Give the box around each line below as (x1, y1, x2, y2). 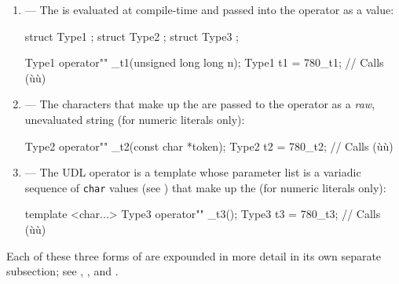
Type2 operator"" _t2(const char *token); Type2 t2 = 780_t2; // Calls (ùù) (24, 137, 394, 154)
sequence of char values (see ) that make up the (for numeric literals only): (24, 179, 386, 195)
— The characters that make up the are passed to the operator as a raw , (24, 96, 375, 112)
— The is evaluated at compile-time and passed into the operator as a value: (24, 2, 394, 17)
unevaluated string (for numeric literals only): (24, 111, 245, 127)
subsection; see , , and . (6, 263, 119, 279)
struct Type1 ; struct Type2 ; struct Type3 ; (24, 27, 239, 44)
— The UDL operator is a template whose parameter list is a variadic (24, 164, 361, 180)
